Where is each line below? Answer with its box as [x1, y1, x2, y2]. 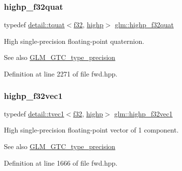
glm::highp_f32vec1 [114, 108, 173, 118]
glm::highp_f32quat [114, 19, 174, 30]
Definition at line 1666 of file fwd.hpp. [4, 157, 118, 168]
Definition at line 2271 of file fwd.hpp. [4, 69, 118, 78]
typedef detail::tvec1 [4, 108, 64, 118]
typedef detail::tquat [4, 19, 65, 30]
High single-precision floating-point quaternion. [4, 36, 145, 46]
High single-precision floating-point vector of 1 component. [4, 125, 179, 135]
